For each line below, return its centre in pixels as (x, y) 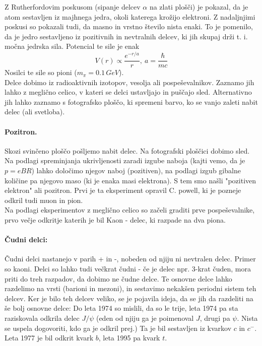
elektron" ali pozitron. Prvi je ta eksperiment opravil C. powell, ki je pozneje (123, 190)
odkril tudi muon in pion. (44, 200)
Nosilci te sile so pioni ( (41, 72)
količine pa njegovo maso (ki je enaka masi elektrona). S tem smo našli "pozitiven (130, 180)
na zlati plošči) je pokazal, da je (199, 7)
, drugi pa (215, 318)
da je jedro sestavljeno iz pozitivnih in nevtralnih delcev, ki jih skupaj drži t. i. (126, 36)
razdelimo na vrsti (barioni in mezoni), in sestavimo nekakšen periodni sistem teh (130, 288)
